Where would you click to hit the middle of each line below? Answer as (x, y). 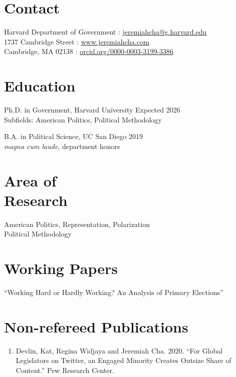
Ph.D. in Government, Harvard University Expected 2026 (92, 110)
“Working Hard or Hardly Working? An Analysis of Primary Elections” (114, 292)
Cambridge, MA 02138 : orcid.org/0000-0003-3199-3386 (89, 51)
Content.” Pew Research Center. (65, 370)
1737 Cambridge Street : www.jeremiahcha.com (77, 41)
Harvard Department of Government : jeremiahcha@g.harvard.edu (105, 32)
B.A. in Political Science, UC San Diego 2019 (74, 136)
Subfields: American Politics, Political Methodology (83, 119)
